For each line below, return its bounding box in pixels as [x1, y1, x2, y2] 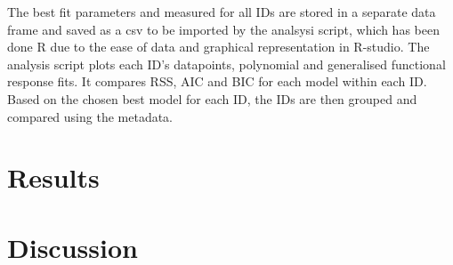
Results [7, 159, 100, 196]
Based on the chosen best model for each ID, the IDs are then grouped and [7, 89, 417, 108]
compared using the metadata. [7, 107, 174, 125]
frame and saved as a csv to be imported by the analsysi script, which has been [7, 20, 440, 38]
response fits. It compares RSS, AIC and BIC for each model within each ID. [7, 72, 427, 91]
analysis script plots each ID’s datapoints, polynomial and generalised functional [7, 54, 446, 73]
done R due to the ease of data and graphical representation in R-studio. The [7, 37, 430, 56]
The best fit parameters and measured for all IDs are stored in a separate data [7, 3, 436, 20]
